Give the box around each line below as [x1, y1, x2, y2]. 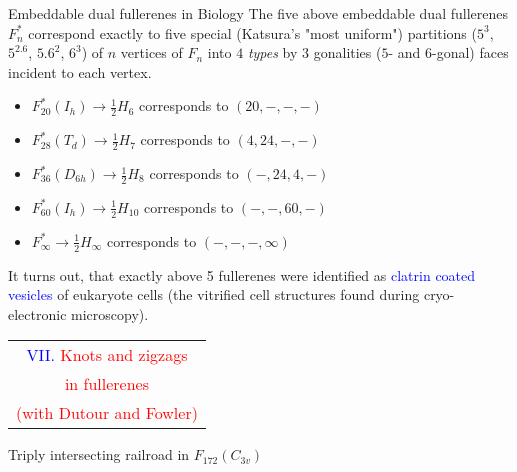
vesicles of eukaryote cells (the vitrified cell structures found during [8, 284, 420, 305]
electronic [8, 303, 67, 324]
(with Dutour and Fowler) [16, 401, 198, 425]
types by [247, 42, 298, 63]
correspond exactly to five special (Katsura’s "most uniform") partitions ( [28, 22, 477, 43]
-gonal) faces [432, 42, 509, 63]
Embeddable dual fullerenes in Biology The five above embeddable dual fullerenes [8, 3, 508, 23]
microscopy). [71, 303, 149, 324]
